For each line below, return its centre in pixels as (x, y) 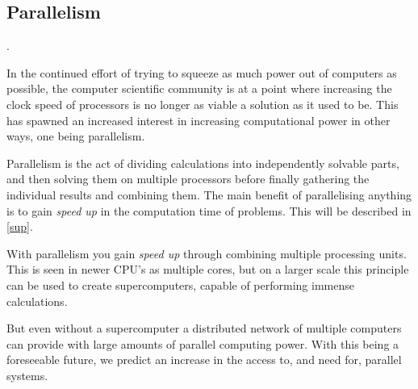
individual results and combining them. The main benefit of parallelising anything (209, 194)
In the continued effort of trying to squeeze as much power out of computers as (202, 72)
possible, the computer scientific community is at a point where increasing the (199, 88)
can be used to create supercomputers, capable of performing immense (180, 284)
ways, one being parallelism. (76, 136)
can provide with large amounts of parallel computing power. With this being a (203, 343)
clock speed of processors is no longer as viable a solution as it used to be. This (203, 104)
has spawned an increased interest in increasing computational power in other (199, 120)
